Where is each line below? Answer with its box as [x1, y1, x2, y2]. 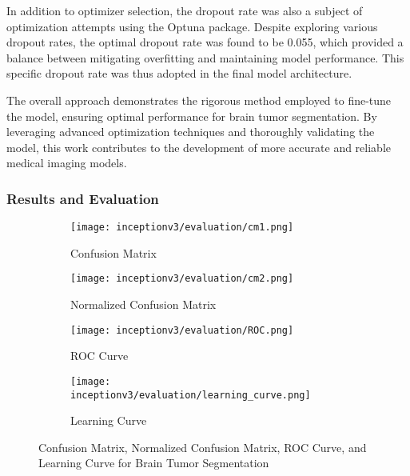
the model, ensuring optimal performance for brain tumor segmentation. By [6, 107, 377, 124]
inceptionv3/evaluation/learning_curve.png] [70, 389, 311, 401]
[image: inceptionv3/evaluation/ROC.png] [70, 324, 294, 336]
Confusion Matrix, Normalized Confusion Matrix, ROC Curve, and [38, 438, 367, 455]
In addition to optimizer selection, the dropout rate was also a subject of [6, 2, 363, 18]
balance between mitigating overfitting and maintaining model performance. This [6, 49, 404, 66]
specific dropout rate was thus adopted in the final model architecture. [6, 65, 352, 82]
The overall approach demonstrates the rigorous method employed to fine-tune [6, 91, 392, 108]
